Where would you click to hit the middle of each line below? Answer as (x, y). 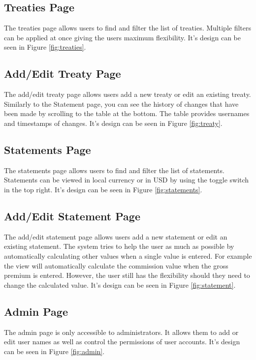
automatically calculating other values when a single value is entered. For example (128, 255)
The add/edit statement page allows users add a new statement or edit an (116, 236)
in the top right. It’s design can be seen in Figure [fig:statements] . (103, 189)
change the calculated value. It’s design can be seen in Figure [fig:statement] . (120, 285)
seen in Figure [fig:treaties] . (45, 47)
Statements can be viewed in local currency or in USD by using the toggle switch (127, 180)
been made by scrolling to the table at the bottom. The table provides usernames (127, 113)
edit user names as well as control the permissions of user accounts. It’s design (122, 342)
